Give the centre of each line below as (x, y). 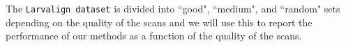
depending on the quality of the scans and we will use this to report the (159, 22)
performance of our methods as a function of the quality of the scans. (154, 36)
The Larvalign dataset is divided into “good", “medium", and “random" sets (173, 8)
